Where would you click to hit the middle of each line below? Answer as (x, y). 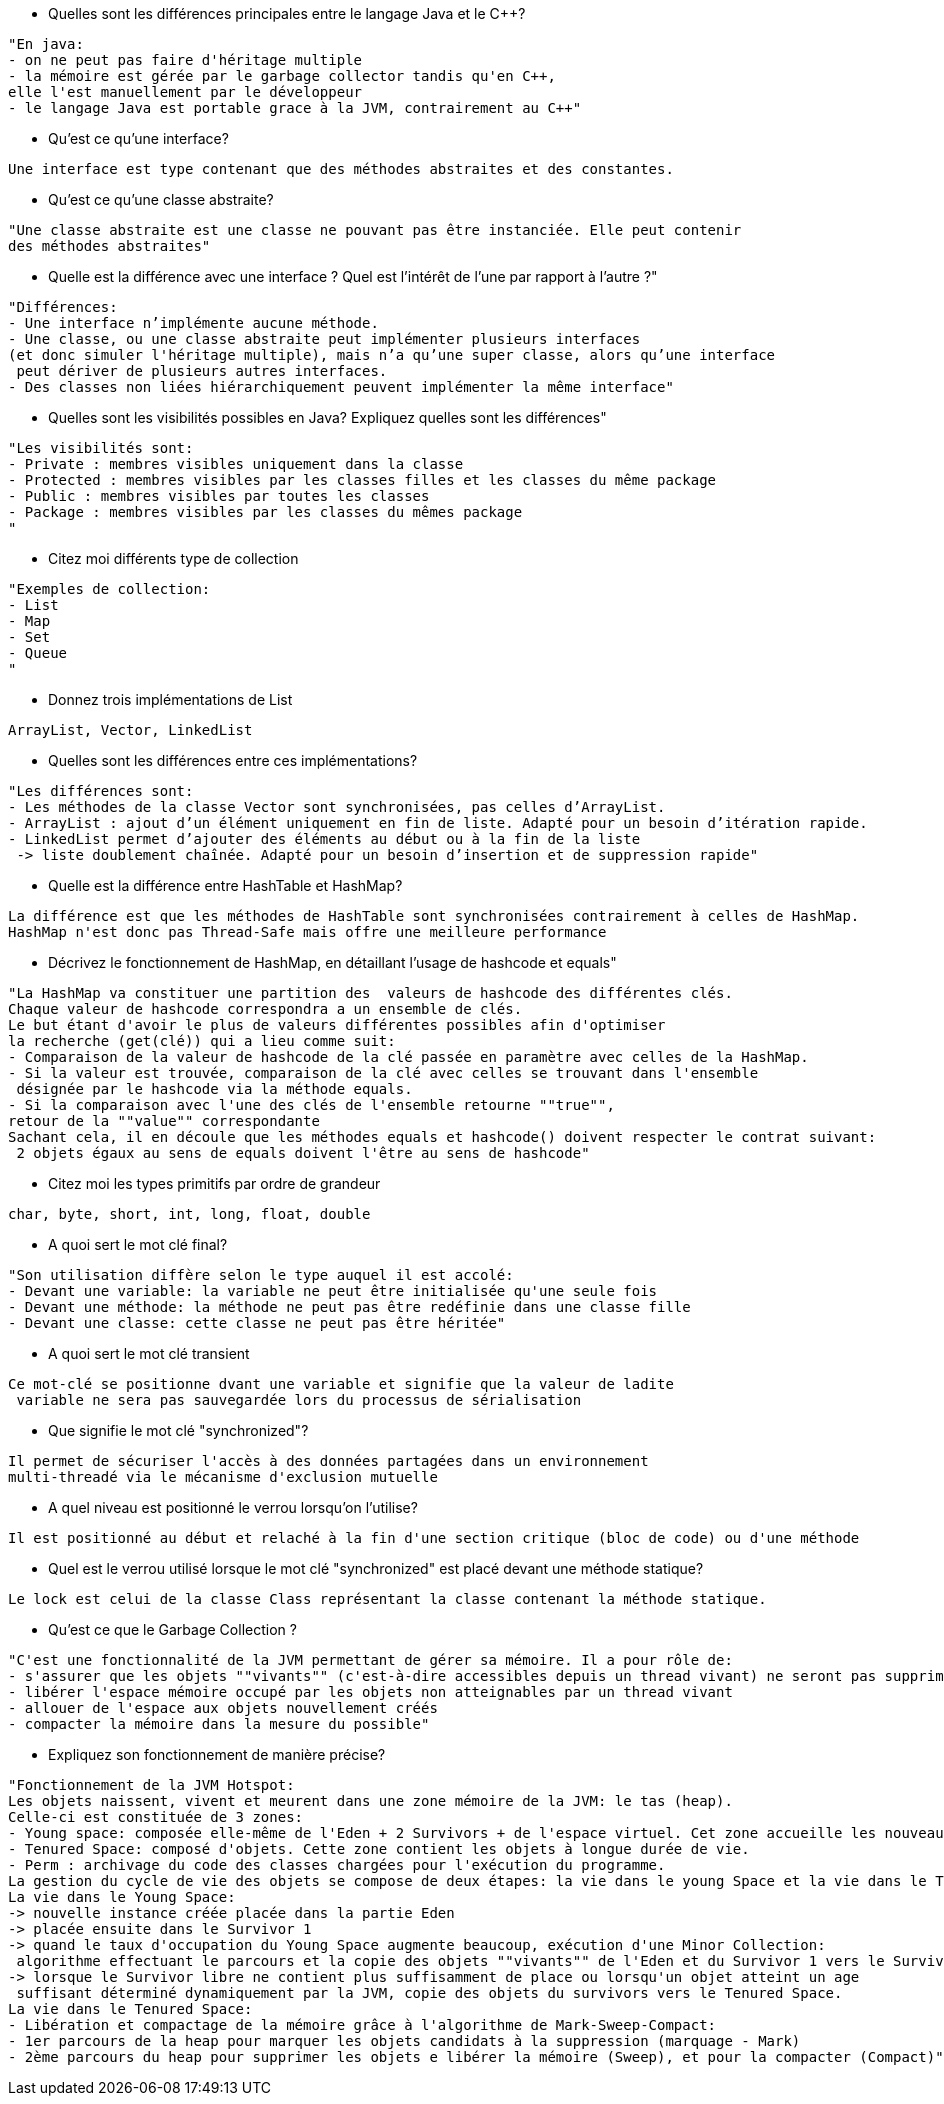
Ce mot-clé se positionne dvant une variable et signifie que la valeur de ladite (341, 1384)
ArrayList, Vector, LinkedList (130, 730)
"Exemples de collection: (109, 589)
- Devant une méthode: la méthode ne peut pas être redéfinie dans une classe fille (349, 1307)
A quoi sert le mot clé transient (149, 1353)
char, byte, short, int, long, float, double (189, 1214)
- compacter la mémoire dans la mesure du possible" (219, 1724)
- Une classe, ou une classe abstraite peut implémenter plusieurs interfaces (324, 339)
